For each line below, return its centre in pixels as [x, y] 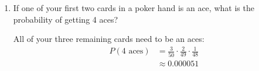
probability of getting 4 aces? [66, 19]
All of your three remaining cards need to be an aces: [109, 39]
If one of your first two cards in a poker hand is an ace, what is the [134, 8]
